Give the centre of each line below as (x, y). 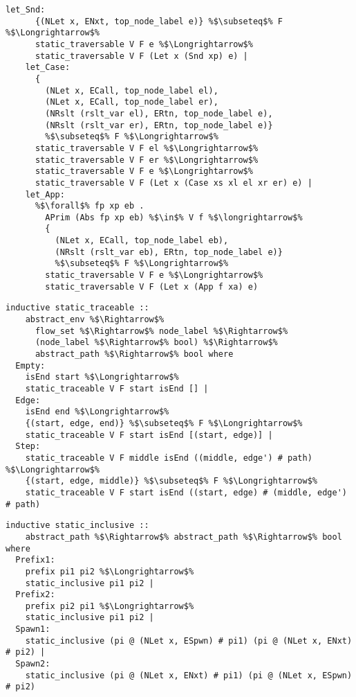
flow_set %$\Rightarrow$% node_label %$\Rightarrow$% (161, 331)
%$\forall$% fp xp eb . (90, 206)
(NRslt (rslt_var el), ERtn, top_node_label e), (159, 113)
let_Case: (48, 68)
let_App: (45, 194)
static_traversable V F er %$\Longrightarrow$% (147, 160)
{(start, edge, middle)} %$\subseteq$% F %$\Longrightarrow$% (171, 481)
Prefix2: (35, 595)
